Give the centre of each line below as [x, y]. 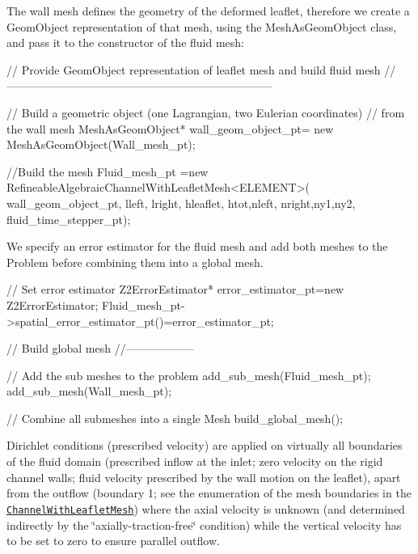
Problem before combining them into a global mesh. [135, 262]
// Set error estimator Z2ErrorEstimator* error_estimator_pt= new [175, 289]
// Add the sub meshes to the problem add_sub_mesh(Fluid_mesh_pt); [189, 375]
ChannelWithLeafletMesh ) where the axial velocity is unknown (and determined [206, 508]
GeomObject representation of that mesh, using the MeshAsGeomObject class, [202, 26]
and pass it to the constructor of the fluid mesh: [125, 42]
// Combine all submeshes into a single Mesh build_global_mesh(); [175, 418]
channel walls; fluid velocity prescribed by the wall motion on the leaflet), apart [204, 477]
